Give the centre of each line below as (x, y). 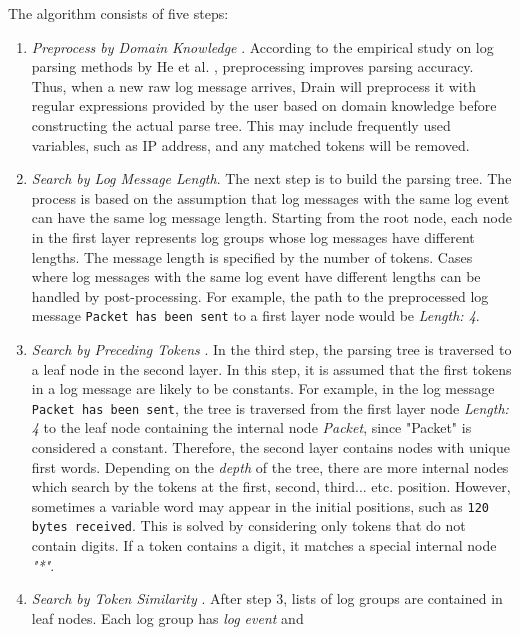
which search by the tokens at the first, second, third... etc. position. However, (271, 486)
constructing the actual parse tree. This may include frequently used (241, 124)
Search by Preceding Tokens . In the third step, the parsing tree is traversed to (271, 348)
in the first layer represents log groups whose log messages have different (253, 236)
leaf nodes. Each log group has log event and (167, 617)
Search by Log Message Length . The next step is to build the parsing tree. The (271, 178)
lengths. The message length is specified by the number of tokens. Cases (252, 256)
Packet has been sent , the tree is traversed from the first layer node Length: (270, 407)
